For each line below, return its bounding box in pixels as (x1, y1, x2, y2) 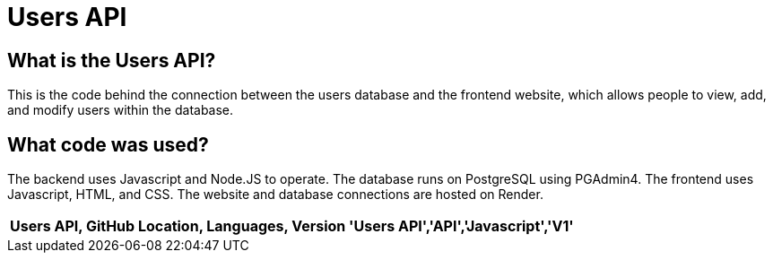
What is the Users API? (7, 48, 216, 72)
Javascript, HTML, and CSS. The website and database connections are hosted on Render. (7, 186, 543, 203)
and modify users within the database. (7, 102, 234, 118)
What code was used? (7, 133, 209, 156)
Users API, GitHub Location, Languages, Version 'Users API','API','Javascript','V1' (10, 217, 574, 236)
